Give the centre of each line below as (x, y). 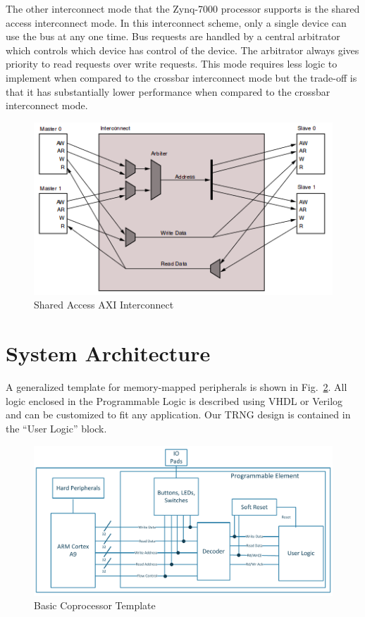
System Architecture (108, 353)
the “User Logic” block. (56, 428)
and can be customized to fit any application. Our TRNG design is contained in (178, 415)
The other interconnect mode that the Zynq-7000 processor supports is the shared (183, 8)
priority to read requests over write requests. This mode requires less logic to (172, 64)
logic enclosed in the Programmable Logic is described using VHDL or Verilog (174, 400)
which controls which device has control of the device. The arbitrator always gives (182, 50)
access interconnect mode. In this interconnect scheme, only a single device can (176, 22)
